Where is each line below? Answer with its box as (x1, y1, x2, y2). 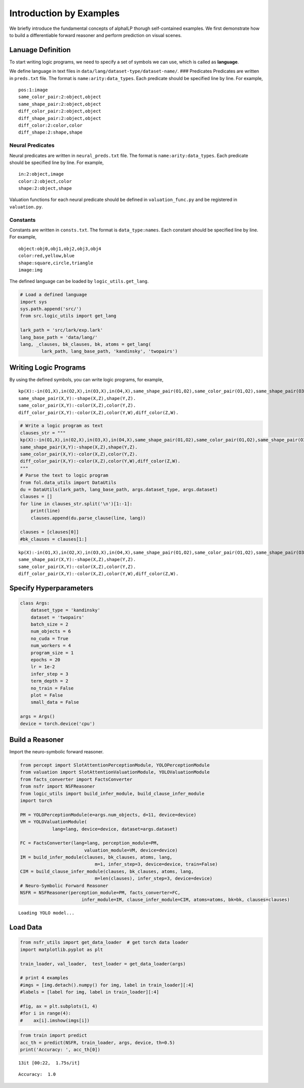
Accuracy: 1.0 (18, 1071, 56, 1077)
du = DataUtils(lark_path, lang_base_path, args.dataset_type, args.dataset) (20, 487, 218, 492)
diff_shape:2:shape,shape (18, 130, 83, 135)
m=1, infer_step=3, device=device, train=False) (94, 861, 218, 867)
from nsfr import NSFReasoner (20, 784, 95, 789)
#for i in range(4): (20, 1011, 71, 1016)
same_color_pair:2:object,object (18, 94, 101, 100)
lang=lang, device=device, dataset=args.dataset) (52, 826, 178, 832)
